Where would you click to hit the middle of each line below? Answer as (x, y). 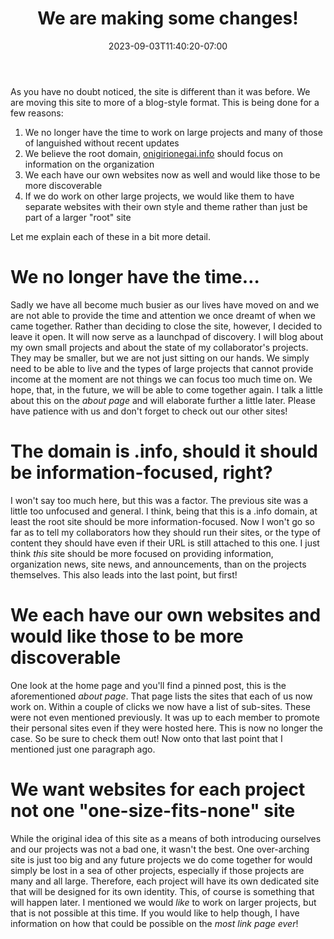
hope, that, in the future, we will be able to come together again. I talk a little (166, 389)
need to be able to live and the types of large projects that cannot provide (162, 368)
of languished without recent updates (102, 143)
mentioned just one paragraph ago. (83, 749)
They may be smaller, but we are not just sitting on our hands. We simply (160, 358)
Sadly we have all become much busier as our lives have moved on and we (165, 304)
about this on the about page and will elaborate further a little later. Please (163, 400)
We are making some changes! (168, 18)
